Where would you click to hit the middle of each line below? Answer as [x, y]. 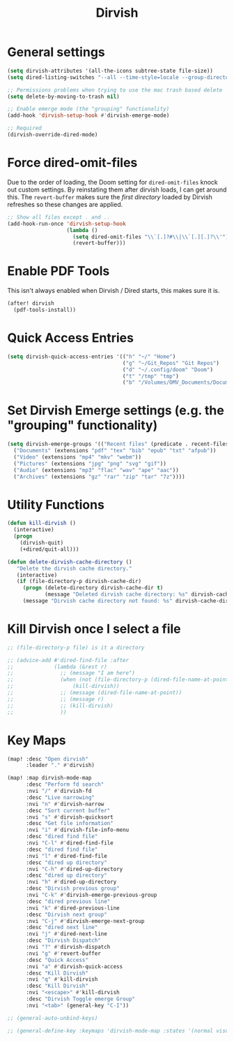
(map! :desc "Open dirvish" [48, 759]
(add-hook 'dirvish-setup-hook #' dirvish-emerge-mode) [88, 116]
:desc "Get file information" [69, 824]
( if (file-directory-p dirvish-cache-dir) [79, 582]
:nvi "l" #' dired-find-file [67, 856]
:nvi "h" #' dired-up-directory [71, 882]
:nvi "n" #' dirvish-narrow [65, 804]
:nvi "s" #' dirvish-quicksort [69, 817]
